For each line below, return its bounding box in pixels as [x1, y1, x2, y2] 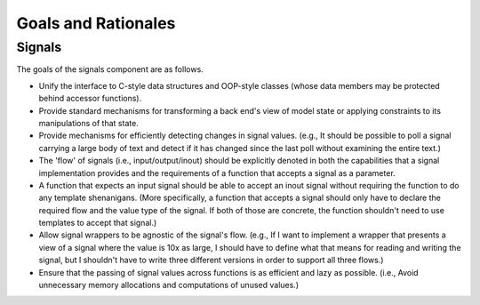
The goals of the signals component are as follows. [16, 64, 204, 75]
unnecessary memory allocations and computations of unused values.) [38, 280, 300, 291]
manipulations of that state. [38, 117, 140, 128]
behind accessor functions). [38, 93, 142, 104]
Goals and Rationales [16, 13, 176, 33]
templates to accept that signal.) [38, 218, 157, 229]
